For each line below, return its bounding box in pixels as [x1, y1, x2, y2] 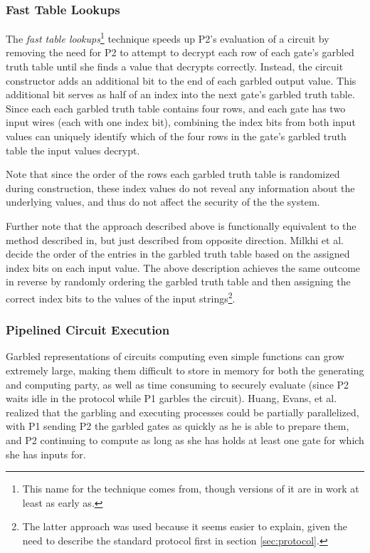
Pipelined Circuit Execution [6, 321, 170, 339]
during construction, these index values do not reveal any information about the [6, 180, 355, 195]
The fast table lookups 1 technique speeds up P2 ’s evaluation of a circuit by [6, 29, 329, 46]
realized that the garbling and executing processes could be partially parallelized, [6, 404, 359, 419]
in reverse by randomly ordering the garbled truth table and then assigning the [6, 274, 351, 289]
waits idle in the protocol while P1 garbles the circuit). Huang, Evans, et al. [6, 391, 337, 406]
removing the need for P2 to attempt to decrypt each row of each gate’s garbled [6, 45, 354, 60]
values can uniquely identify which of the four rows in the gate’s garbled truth [6, 129, 347, 144]
